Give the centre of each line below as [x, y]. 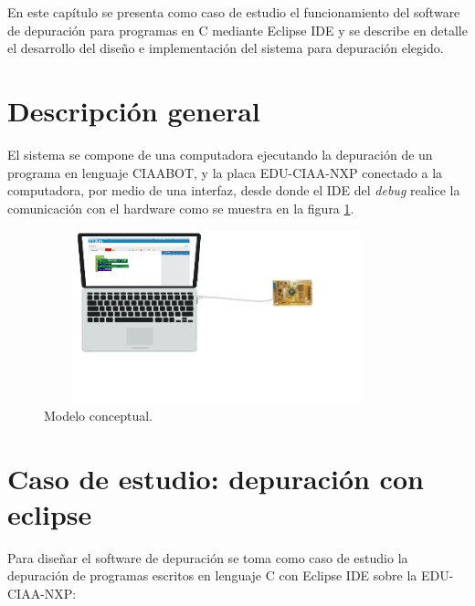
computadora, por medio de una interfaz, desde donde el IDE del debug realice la [234, 190]
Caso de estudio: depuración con [216, 478]
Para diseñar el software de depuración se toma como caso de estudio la [208, 557]
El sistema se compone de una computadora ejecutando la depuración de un [220, 154]
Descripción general [134, 110]
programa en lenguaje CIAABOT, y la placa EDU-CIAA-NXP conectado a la [225, 172]
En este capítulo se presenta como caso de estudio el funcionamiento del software [234, 12]
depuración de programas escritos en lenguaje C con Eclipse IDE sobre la [212, 575]
